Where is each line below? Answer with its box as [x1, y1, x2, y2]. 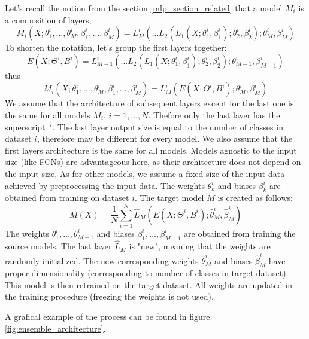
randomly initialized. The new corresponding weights [5, 254, 199, 267]
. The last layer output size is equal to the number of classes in [52, 120, 283, 133]
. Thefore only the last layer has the [148, 108, 280, 121]
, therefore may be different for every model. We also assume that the [37, 132, 293, 145]
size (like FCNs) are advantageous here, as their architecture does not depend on [5, 155, 301, 168]
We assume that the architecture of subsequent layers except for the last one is [5, 97, 294, 109]
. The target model [134, 191, 204, 204]
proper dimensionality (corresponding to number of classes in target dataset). [5, 267, 289, 279]
